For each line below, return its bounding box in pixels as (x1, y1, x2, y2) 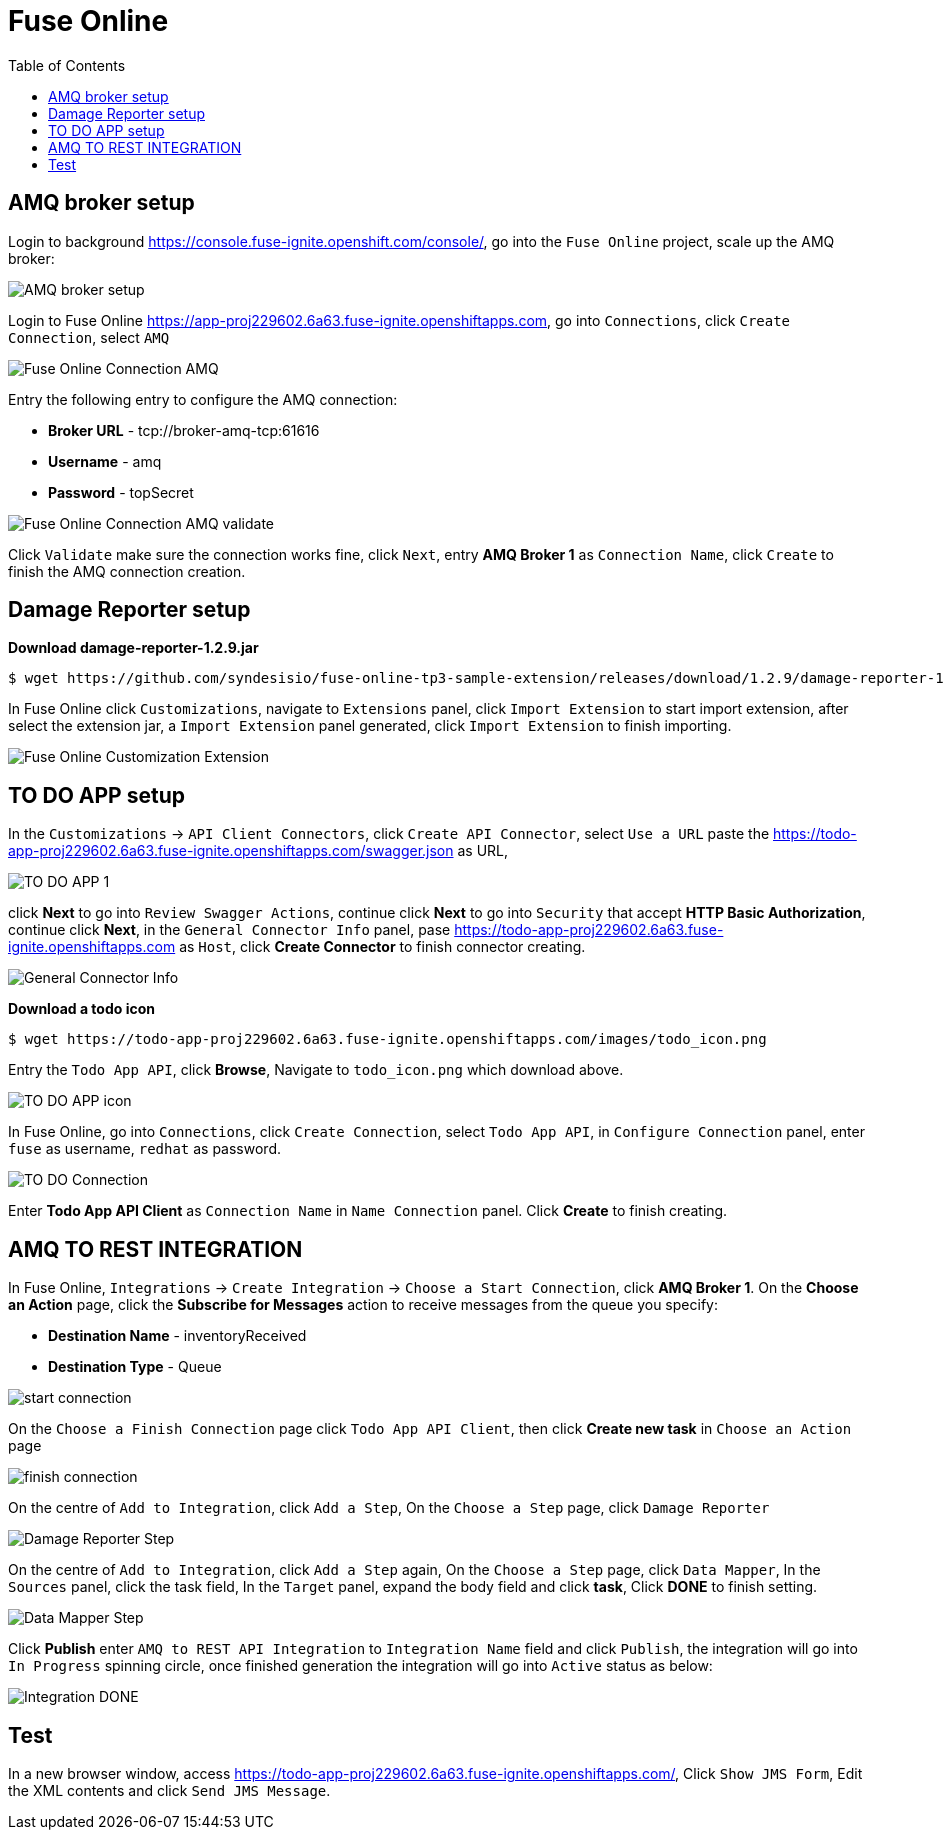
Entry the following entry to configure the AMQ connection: (8, 390, 398, 408)
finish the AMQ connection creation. (8, 562, 246, 580)
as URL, (457, 842, 509, 860)
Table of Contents (8, 56, 126, 74)
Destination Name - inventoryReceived (48, 1327, 307, 1345)
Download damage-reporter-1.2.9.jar (8, 639, 259, 657)
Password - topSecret (48, 483, 194, 501)
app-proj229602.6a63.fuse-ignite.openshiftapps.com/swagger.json (8, 842, 454, 860)
